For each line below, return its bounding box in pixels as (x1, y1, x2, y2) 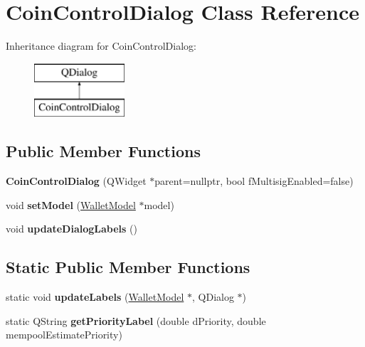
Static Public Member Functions (6, 256, 250, 278)
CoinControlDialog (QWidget (6, 173, 147, 188)
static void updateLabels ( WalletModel (6, 289, 184, 304)
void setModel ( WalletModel (6, 197, 136, 212)
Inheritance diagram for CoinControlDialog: (6, 38, 196, 53)
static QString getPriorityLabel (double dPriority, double (6, 313, 266, 328)
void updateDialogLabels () (6, 221, 137, 236)
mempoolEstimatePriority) (6, 327, 122, 342)
